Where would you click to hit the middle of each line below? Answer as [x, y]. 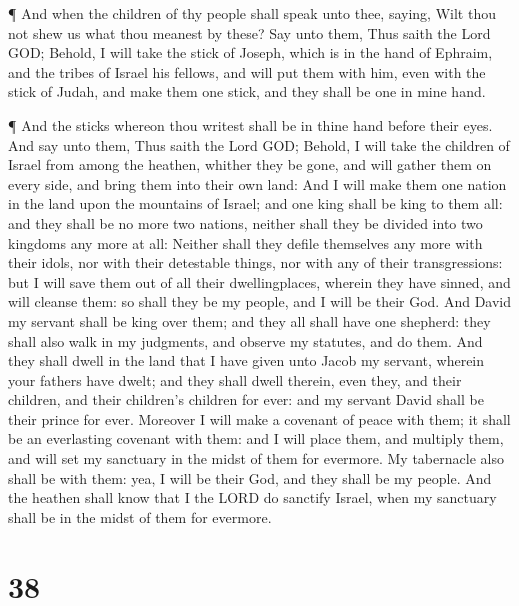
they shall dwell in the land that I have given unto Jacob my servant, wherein [246, 360]
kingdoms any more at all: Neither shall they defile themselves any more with [245, 242]
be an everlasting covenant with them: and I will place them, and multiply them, [256, 438]
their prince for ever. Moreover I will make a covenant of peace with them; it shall [259, 418]
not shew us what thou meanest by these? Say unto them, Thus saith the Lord [249, 32]
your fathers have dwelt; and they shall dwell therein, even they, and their [235, 379]
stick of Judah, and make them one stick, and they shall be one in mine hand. [247, 91]
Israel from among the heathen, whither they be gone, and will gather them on [250, 164]
